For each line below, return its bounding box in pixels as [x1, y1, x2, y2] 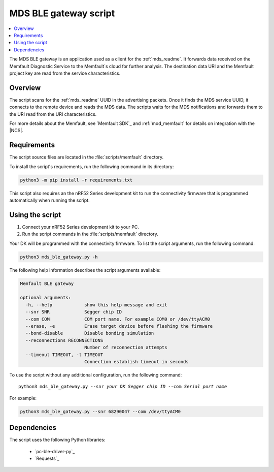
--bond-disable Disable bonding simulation [25, 330, 154, 336]
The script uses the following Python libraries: [9, 437, 106, 443]
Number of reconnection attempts [84, 344, 167, 351]
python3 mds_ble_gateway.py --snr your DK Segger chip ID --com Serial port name [18, 384, 227, 390]
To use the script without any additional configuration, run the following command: [9, 371, 182, 378]
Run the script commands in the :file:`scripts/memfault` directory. [22, 231, 158, 237]
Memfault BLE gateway [20, 280, 74, 287]
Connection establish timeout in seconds [84, 359, 189, 364]
